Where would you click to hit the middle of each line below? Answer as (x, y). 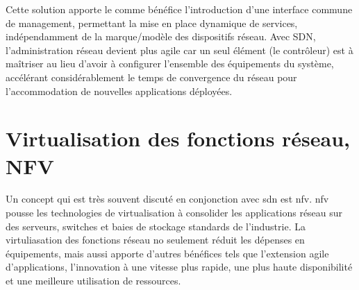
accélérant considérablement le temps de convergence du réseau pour (151, 77)
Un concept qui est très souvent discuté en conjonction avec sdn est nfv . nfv (167, 199)
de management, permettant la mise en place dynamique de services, (152, 23)
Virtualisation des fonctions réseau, (178, 138)
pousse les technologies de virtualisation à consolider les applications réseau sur (174, 213)
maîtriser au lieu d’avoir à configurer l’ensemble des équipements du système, (170, 63)
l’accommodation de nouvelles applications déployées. (119, 91)
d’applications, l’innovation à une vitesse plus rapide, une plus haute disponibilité (179, 267)
